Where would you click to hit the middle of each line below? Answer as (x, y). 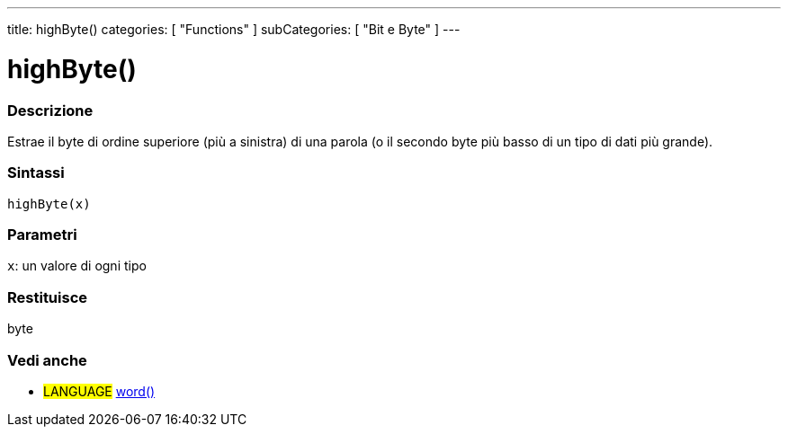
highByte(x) (49, 204)
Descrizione (50, 110)
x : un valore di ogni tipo (77, 266)
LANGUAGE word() (99, 391)
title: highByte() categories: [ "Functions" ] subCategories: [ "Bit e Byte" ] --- (234, 29)
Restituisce (48, 297)
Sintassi (36, 173)
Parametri (42, 235)
